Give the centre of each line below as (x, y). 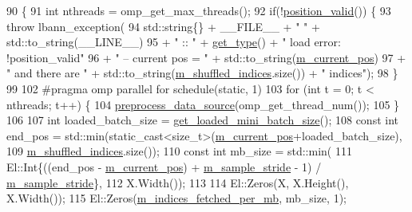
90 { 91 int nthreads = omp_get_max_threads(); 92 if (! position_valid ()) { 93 (199, 10)
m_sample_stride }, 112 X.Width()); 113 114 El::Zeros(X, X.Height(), (178, 182)
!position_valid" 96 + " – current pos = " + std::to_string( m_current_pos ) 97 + (206, 57)
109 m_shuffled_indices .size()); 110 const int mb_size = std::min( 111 (179, 151)
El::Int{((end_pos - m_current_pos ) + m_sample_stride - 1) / (164, 166)
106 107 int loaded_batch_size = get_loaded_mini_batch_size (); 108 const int (203, 120)
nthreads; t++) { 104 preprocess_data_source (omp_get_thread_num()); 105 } (203, 104)
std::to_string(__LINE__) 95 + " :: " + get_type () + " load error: (174, 42)
